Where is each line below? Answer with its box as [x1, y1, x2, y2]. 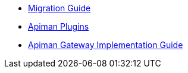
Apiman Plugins [28, 21, 89, 31]
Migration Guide [28, 3, 91, 13]
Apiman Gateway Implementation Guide [28, 40, 183, 50]
